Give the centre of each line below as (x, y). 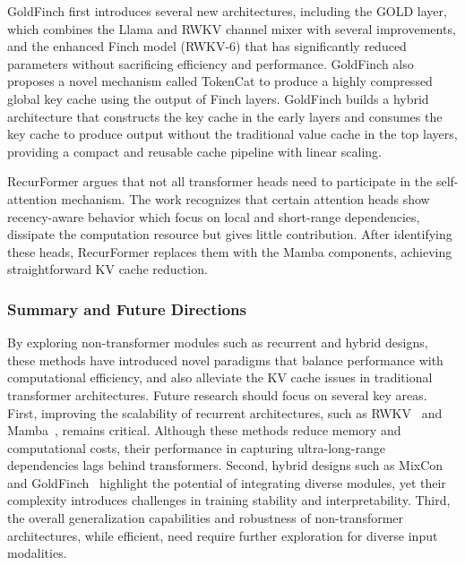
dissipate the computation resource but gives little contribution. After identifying (230, 234)
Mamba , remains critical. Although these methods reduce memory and (204, 430)
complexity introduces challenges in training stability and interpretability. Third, (229, 500)
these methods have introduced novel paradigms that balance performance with (225, 360)
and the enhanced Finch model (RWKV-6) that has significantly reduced (207, 46)
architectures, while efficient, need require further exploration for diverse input (223, 535)
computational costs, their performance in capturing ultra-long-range (196, 447)
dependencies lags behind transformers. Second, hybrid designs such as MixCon (225, 465)
